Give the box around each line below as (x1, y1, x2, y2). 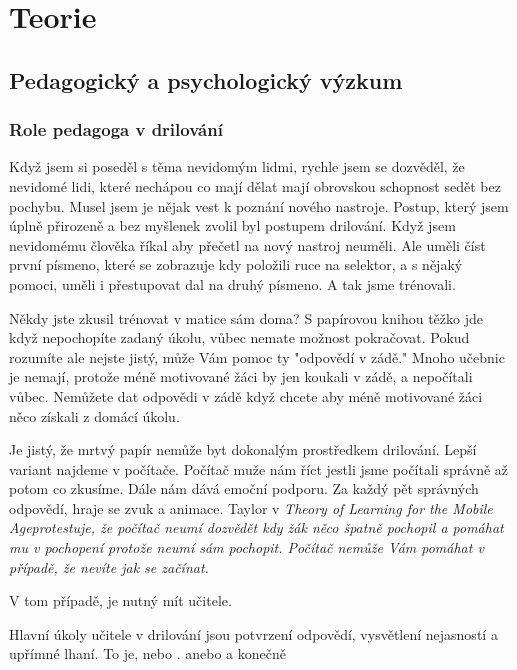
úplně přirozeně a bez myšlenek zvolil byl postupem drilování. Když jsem (9, 215, 456, 236)
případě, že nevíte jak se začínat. (9, 556, 209, 577)
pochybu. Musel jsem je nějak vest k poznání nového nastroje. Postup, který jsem (9, 195, 509, 216)
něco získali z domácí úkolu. (9, 405, 180, 426)
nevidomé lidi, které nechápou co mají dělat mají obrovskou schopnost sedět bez (9, 175, 501, 196)
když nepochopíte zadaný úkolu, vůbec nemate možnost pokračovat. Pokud (9, 327, 470, 348)
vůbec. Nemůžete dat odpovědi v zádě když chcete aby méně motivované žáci (9, 385, 483, 406)
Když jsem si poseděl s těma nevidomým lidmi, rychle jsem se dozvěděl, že (9, 156, 465, 177)
